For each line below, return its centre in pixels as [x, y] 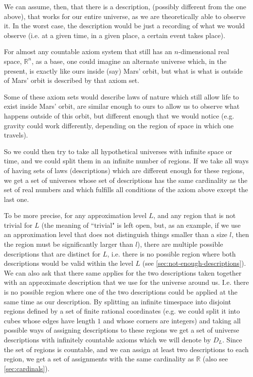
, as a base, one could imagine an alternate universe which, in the [129, 61]
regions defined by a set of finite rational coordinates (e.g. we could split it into [122, 311]
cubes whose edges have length [50, 320]
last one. [17, 199]
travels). [16, 135]
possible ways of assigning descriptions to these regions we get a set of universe [122, 330]
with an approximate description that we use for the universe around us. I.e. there [126, 282]
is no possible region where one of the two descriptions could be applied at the [121, 292]
